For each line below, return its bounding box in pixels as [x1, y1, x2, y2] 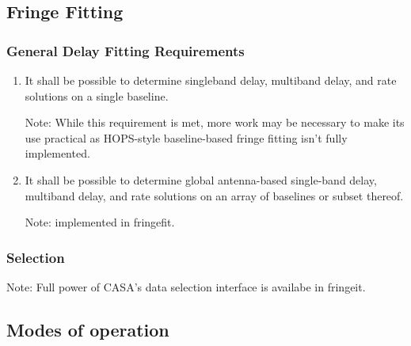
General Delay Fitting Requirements [6, 40, 245, 60]
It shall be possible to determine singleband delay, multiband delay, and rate [25, 72, 397, 88]
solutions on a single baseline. [25, 87, 169, 104]
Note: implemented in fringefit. [25, 214, 175, 230]
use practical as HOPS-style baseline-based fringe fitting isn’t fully [25, 129, 348, 146]
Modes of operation [6, 317, 169, 341]
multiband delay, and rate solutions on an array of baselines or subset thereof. [25, 187, 404, 203]
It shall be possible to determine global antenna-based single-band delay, [25, 171, 377, 188]
